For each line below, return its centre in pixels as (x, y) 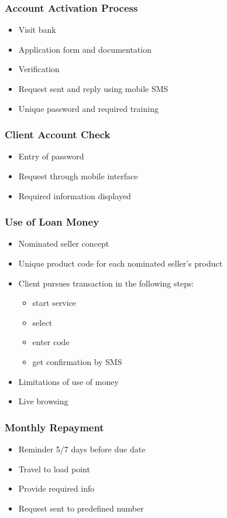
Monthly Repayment (54, 427)
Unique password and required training (88, 108)
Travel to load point (54, 468)
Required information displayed (75, 195)
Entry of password (51, 156)
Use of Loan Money (52, 222)
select (42, 322)
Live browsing (43, 401)
